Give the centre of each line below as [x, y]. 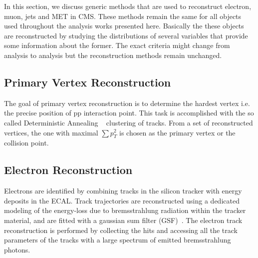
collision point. [26, 143]
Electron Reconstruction [68, 170]
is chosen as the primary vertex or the [177, 132]
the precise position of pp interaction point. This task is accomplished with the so [129, 113]
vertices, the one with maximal [51, 132]
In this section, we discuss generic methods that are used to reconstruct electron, [128, 6]
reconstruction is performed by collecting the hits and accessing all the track [121, 230]
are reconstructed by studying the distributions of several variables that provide [126, 35]
